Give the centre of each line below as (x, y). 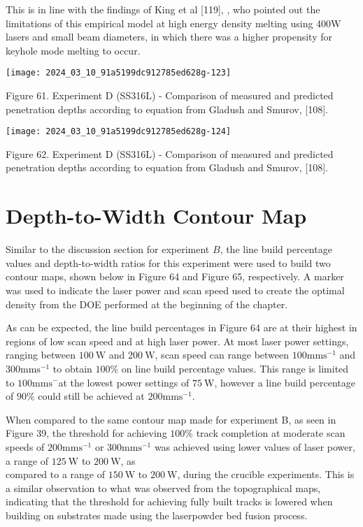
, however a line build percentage (285, 382)
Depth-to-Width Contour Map (156, 216)
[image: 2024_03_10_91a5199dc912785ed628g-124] (119, 132)
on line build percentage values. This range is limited (235, 368)
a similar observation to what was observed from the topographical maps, (163, 488)
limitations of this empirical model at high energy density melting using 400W (173, 23)
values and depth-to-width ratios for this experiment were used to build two (168, 262)
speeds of (25, 446)
